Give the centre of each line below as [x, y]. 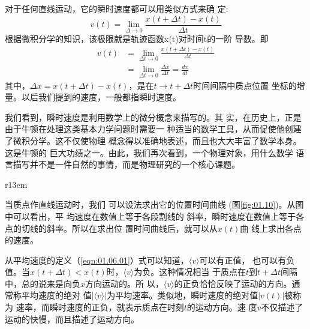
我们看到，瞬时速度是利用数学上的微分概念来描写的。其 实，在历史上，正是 [153, 117]
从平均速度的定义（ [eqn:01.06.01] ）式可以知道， [97, 260]
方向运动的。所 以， [124, 283]
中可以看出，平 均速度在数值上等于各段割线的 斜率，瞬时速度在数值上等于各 [155, 216]
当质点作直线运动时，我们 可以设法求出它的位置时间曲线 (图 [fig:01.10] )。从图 [154, 204]
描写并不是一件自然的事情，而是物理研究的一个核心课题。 [126, 164]
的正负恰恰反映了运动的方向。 [233, 283]
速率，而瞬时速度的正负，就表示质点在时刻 [100, 307]
